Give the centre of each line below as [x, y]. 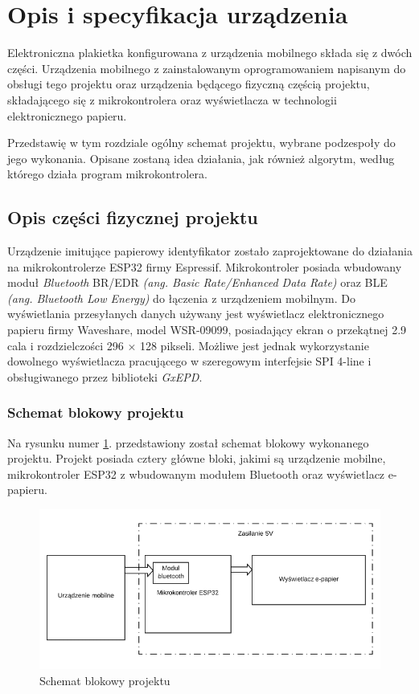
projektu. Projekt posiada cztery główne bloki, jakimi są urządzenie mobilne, [197, 458]
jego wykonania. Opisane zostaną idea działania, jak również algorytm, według [201, 158]
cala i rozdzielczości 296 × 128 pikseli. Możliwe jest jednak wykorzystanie [188, 345]
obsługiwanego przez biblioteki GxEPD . [105, 376]
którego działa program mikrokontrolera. [107, 174]
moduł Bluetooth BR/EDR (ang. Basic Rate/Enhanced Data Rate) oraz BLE [197, 282]
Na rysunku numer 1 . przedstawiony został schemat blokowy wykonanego [188, 442]
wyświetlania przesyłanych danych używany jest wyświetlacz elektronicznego [196, 314]
